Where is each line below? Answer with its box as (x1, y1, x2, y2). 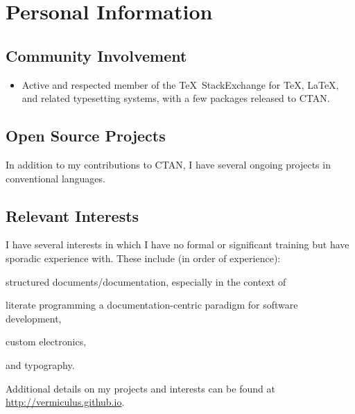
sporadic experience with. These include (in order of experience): (6, 250, 281, 265)
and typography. (6, 357, 75, 372)
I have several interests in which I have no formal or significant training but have (6, 237, 349, 252)
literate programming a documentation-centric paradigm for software (6, 297, 298, 312)
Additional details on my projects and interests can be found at (6, 381, 275, 395)
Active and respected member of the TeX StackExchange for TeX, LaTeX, (21, 77, 339, 92)
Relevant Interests (6, 205, 139, 226)
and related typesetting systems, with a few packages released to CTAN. (21, 91, 330, 105)
